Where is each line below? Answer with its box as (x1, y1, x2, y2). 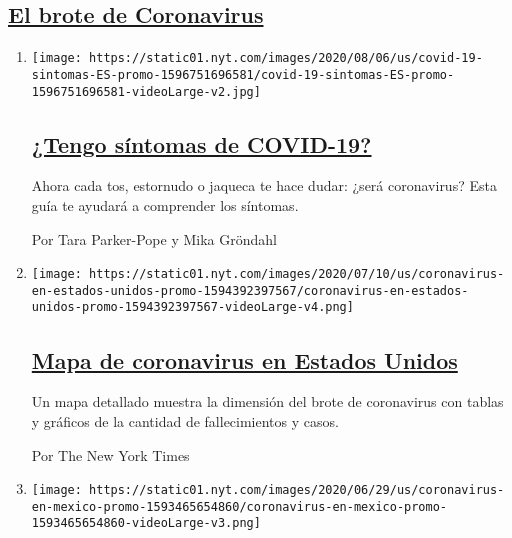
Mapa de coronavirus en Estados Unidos (31, 344, 458, 375)
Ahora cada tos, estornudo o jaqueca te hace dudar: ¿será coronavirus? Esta (31, 175, 497, 196)
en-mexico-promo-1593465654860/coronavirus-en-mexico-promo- (31, 499, 448, 514)
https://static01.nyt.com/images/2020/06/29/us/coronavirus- (89, 483, 505, 498)
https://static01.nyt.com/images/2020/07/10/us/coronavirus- (89, 267, 505, 282)
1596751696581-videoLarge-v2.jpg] (31, 84, 261, 99)
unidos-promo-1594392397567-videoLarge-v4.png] (31, 300, 354, 315)
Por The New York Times (31, 444, 190, 465)
